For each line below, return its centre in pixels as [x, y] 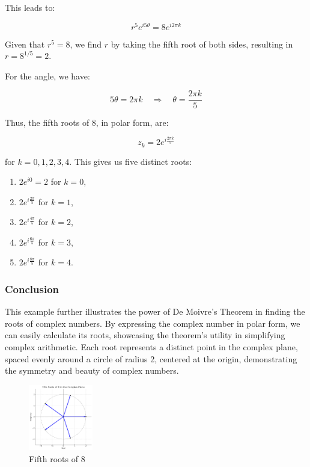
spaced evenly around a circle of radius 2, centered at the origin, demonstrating [151, 358]
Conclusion [32, 289]
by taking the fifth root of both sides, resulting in [202, 44]
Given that [25, 44]
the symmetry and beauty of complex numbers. [92, 370]
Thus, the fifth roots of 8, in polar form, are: [87, 122]
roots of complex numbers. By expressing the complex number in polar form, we [153, 323]
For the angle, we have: [47, 76]
